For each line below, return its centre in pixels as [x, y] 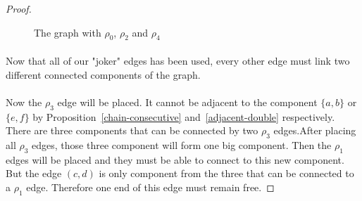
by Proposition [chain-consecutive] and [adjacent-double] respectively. [184, 116]
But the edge [34, 173]
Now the [24, 102]
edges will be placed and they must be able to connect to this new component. [175, 159]
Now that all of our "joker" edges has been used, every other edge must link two [178, 60]
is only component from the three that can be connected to [226, 173]
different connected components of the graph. [103, 74]
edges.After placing [315, 130]
